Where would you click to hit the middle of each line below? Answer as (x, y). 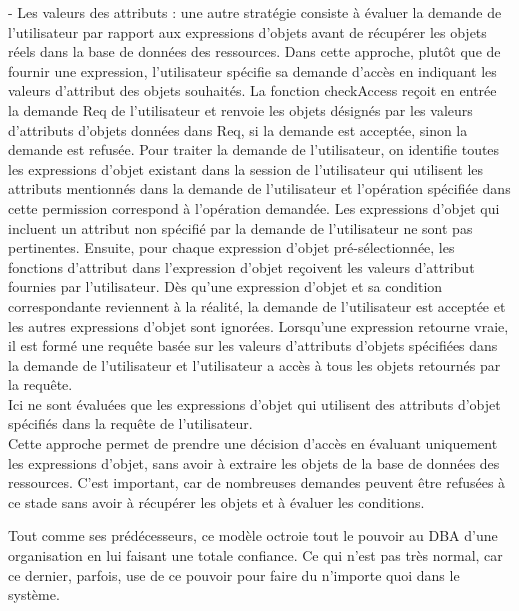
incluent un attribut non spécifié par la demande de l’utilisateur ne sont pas (240, 227)
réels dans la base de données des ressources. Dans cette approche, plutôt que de (254, 51)
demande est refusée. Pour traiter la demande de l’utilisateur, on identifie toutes (254, 149)
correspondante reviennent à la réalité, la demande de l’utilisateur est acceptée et (257, 305)
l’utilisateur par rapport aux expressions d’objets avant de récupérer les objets (247, 31)
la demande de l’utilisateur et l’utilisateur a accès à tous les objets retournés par (254, 364)
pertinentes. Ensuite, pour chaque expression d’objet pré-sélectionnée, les (231, 247)
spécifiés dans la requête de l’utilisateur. (130, 423)
